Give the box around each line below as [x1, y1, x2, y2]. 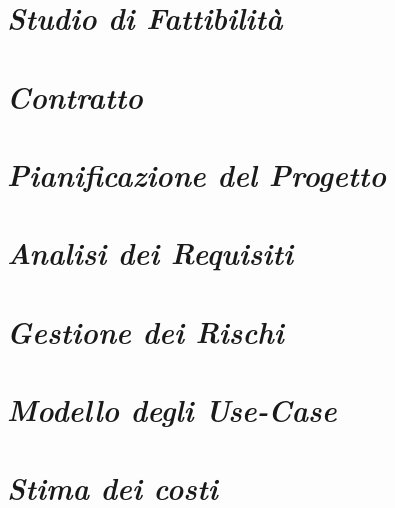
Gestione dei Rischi [7, 310, 284, 352]
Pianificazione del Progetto [7, 153, 386, 195]
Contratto [7, 75, 143, 117]
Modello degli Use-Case [7, 389, 337, 431]
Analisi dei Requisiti [7, 232, 294, 274]
